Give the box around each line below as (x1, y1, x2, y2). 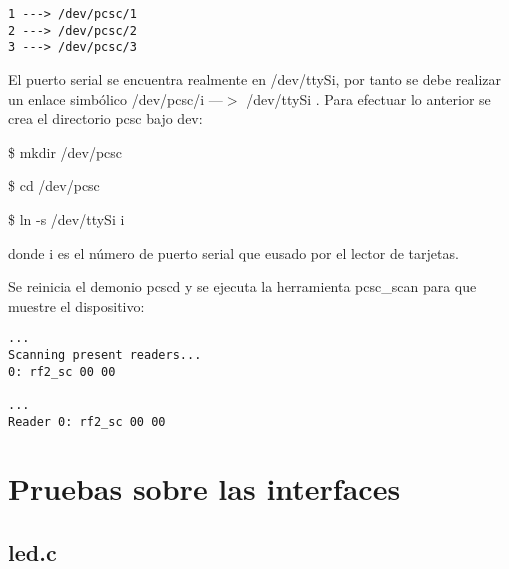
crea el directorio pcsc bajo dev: (8, 108, 203, 129)
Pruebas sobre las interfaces (8, 468, 401, 509)
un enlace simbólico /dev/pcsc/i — (8, 88, 223, 109)
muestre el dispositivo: (8, 295, 145, 316)
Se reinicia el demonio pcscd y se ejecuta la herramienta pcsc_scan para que (8, 276, 477, 297)
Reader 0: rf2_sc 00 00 (8, 414, 166, 429)
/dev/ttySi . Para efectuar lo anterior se (246, 88, 491, 109)
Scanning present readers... (8, 347, 202, 362)
